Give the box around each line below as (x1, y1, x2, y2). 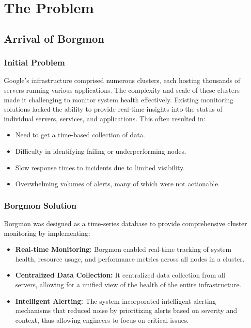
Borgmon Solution (4, 199, 77, 211)
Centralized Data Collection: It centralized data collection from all (15, 270, 225, 280)
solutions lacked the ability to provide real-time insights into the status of (4, 104, 222, 114)
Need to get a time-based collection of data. (15, 130, 145, 140)
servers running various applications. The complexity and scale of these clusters (4, 84, 240, 95)
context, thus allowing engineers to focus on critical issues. (15, 314, 189, 325)
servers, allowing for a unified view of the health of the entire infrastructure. (15, 279, 241, 289)
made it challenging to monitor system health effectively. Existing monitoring (4, 94, 234, 104)
